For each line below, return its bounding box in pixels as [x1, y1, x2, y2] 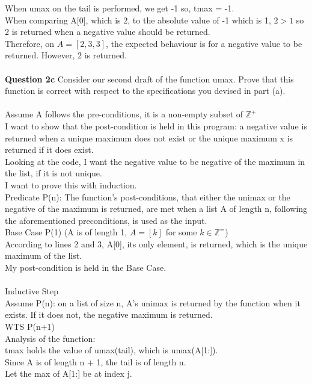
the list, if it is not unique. [5, 167, 102, 179]
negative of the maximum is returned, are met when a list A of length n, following [5, 202, 308, 215]
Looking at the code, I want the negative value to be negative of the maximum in [5, 155, 305, 167]
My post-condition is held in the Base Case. [5, 261, 167, 274]
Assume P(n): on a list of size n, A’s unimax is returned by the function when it [5, 296, 301, 309]
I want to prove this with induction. [5, 178, 137, 191]
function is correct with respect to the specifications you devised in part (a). [5, 84, 286, 97]
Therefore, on [5, 37, 55, 49]
